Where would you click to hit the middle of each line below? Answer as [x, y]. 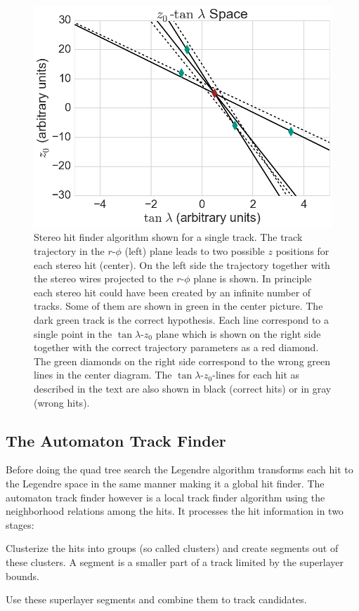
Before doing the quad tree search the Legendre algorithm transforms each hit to [179, 469]
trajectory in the [69, 251]
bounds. [22, 576]
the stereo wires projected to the [104, 278]
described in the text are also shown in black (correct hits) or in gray [183, 388]
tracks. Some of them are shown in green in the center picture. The [178, 306]
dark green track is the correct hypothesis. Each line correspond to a [181, 319]
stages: [20, 524]
